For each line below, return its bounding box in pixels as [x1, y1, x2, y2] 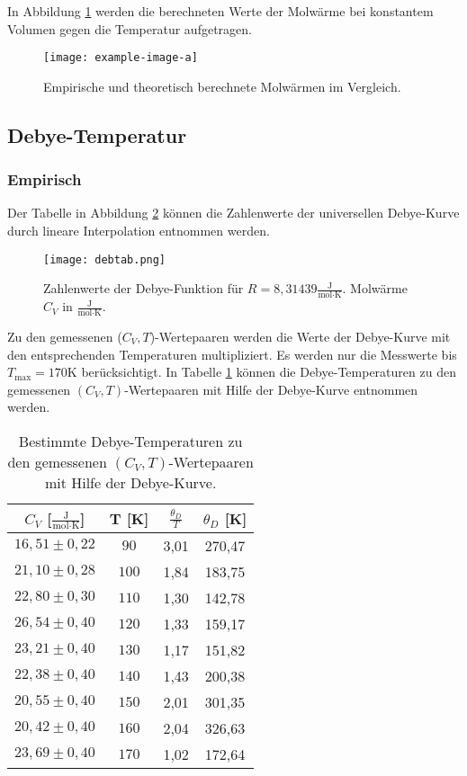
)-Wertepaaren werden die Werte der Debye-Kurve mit [149, 326, 451, 345]
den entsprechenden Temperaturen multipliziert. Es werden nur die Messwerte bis [7, 344, 457, 363]
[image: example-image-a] [43, 51, 198, 65]
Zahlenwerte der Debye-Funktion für [43, 279, 244, 298]
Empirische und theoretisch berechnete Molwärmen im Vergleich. [43, 76, 401, 95]
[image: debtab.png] [43, 253, 166, 266]
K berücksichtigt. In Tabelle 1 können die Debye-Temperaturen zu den [67, 362, 456, 381]
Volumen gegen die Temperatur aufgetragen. [7, 19, 252, 38]
